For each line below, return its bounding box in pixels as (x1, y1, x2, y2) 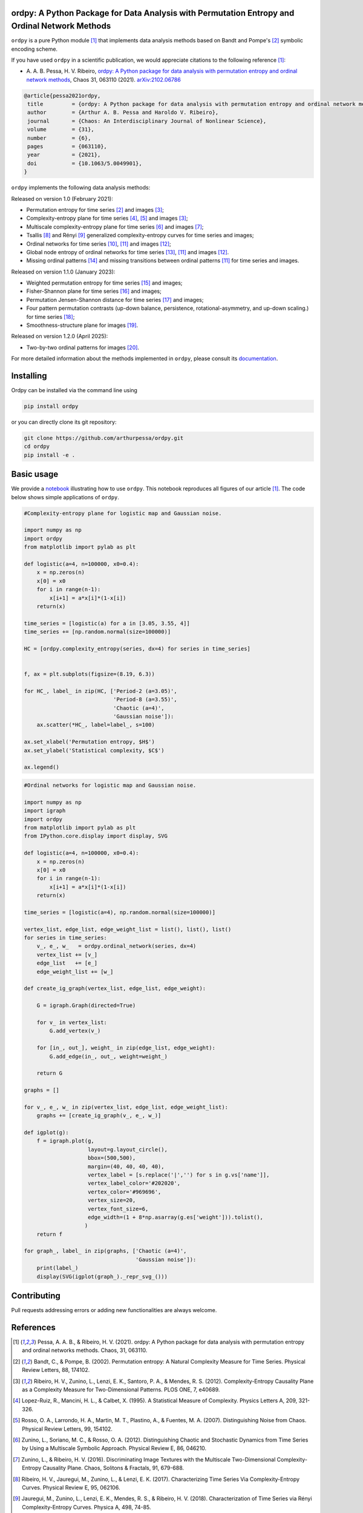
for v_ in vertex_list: (36, 1019, 107, 1026)
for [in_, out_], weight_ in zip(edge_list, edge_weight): (36, 1045, 216, 1051)
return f (36, 1230, 63, 1238)
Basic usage (11, 469, 59, 479)
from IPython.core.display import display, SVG (24, 833, 168, 839)
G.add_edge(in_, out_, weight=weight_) (49, 1053, 168, 1060)
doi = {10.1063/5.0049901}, (27, 160, 142, 166)
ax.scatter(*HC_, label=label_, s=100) (36, 721, 155, 729)
